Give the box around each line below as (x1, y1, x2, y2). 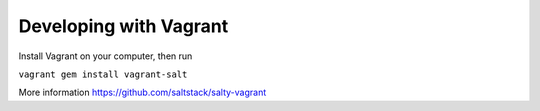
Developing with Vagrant (18, 15, 229, 37)
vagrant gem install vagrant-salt (18, 68, 188, 80)
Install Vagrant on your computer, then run (18, 50, 193, 62)
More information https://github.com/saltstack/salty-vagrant (18, 86, 267, 99)
